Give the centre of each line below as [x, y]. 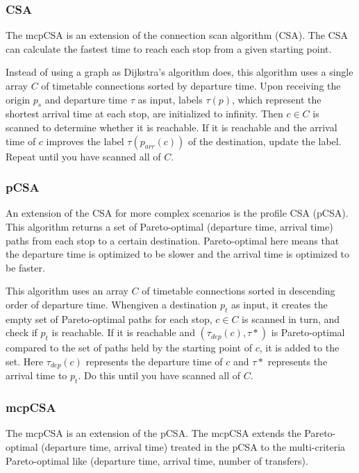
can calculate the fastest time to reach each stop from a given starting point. [169, 48]
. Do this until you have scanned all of [159, 375]
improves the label [85, 141]
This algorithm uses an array [67, 291]
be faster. [25, 267]
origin [18, 99]
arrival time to [36, 375]
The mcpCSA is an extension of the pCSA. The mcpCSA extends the [153, 433]
